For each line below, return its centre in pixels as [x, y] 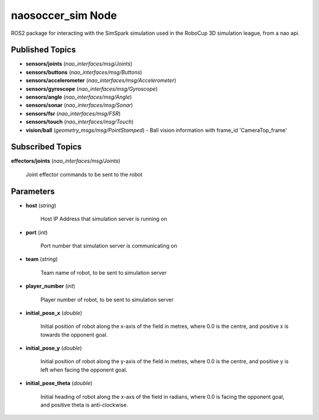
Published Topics [43, 50]
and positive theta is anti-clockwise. [84, 405]
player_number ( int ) [51, 286]
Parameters [33, 191]
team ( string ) [42, 259]
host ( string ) [41, 205]
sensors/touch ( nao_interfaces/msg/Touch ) [80, 122]
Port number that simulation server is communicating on [109, 246]
